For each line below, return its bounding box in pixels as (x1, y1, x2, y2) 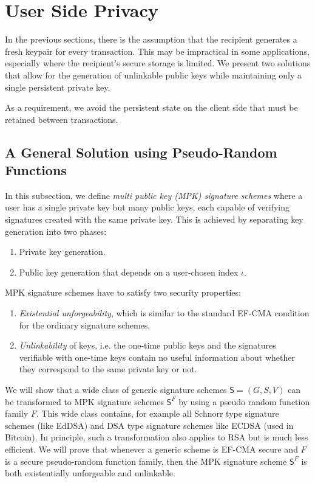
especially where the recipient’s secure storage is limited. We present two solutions (5, 57, 311, 69)
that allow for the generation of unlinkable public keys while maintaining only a (5, 68, 302, 81)
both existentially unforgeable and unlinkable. (5, 467, 175, 479)
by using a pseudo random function (178, 395, 310, 408)
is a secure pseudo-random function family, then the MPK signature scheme (5, 454, 287, 467)
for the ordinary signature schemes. (19, 318, 151, 331)
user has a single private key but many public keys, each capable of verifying (5, 201, 290, 214)
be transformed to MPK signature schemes (5, 395, 164, 408)
